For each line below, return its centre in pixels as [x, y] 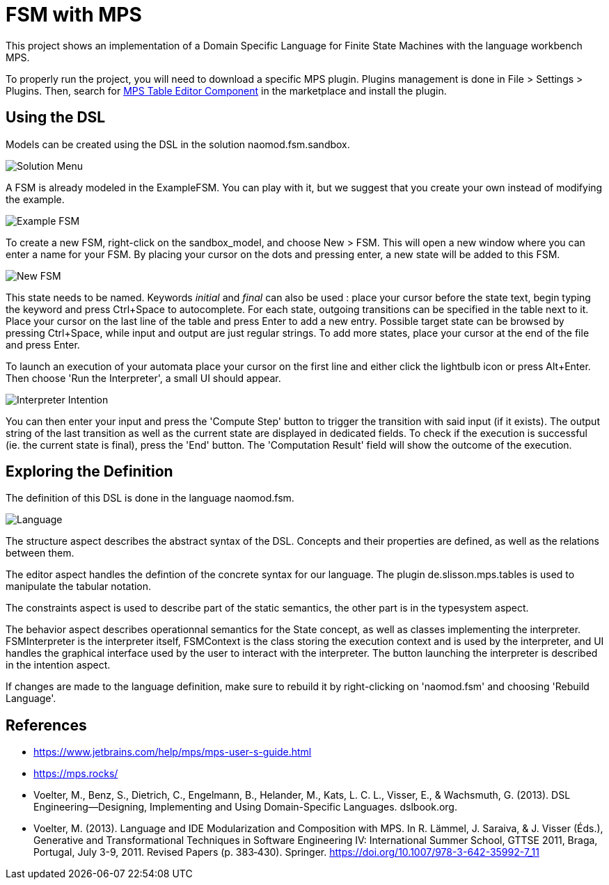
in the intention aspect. [58, 665]
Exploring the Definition [89, 472]
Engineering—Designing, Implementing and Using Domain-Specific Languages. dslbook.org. [245, 807]
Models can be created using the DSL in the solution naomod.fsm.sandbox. [178, 144]
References [46, 725]
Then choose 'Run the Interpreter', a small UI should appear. [143, 378]
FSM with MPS [74, 15]
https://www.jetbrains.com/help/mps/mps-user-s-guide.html [173, 752]
